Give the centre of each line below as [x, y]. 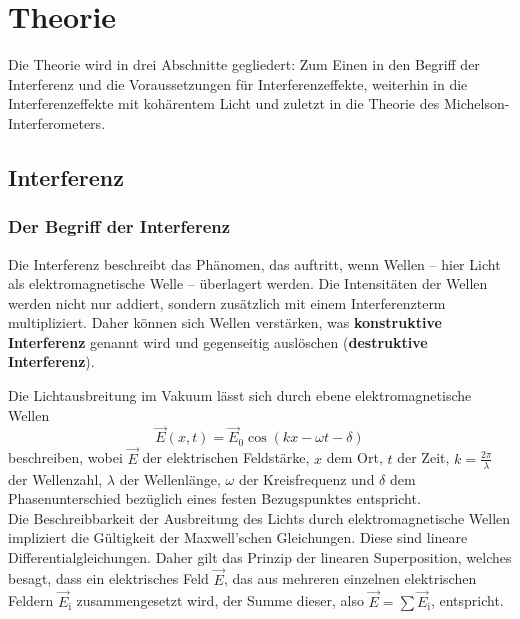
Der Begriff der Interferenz [119, 226]
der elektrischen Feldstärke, [226, 457]
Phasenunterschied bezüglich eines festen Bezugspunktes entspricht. [214, 498]
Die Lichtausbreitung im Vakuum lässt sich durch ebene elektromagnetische [240, 395]
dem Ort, [354, 457]
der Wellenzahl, [55, 478]
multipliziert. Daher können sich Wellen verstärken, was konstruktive [225, 322]
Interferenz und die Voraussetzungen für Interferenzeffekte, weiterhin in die [238, 83]
